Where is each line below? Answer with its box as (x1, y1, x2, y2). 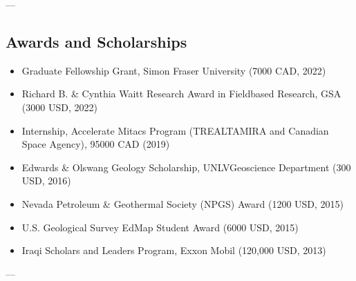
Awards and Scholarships (6, 30, 187, 52)
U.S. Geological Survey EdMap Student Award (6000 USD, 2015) (21, 220, 299, 234)
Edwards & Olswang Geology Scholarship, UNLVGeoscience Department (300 (21, 159, 351, 174)
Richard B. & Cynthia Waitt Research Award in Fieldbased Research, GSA (21, 86, 341, 101)
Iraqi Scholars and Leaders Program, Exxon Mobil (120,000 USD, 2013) (21, 243, 326, 258)
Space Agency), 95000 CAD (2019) (21, 137, 170, 151)
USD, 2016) (21, 173, 71, 188)
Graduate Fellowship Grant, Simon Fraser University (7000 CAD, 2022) (21, 63, 326, 77)
